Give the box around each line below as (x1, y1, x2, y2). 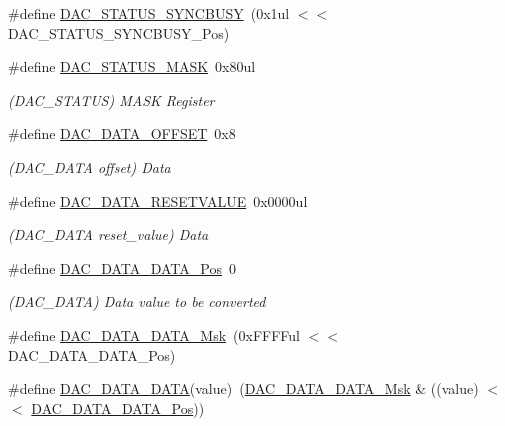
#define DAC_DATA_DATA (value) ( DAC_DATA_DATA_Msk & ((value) (8, 378, 479, 399)
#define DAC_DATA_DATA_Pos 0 (8, 257, 236, 278)
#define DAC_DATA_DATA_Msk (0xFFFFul (8, 324, 300, 345)
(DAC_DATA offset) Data (8, 156, 171, 177)
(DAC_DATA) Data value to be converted (8, 291, 266, 312)
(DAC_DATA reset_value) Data (8, 224, 209, 245)
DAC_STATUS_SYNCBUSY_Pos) (8, 22, 230, 43)
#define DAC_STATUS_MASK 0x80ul (8, 56, 256, 77)
